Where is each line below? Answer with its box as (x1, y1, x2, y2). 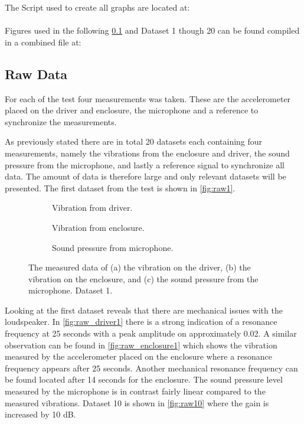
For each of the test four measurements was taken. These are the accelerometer (5, 92, 291, 105)
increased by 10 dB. (5, 408, 76, 420)
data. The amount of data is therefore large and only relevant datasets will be (5, 170, 286, 182)
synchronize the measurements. (5, 115, 117, 128)
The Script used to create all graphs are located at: (5, 1, 190, 13)
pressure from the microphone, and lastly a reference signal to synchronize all (5, 158, 285, 171)
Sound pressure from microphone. (52, 241, 174, 253)
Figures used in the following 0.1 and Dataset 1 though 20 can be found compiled (5, 24, 300, 37)
